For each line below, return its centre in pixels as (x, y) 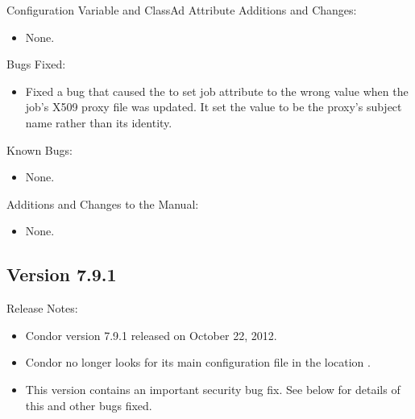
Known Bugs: (39, 149)
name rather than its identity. (99, 122)
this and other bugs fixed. (89, 405)
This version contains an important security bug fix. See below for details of (213, 389)
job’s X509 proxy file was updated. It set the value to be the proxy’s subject (214, 107)
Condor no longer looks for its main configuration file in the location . (198, 362)
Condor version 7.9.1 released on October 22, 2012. (151, 335)
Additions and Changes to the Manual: (103, 203)
